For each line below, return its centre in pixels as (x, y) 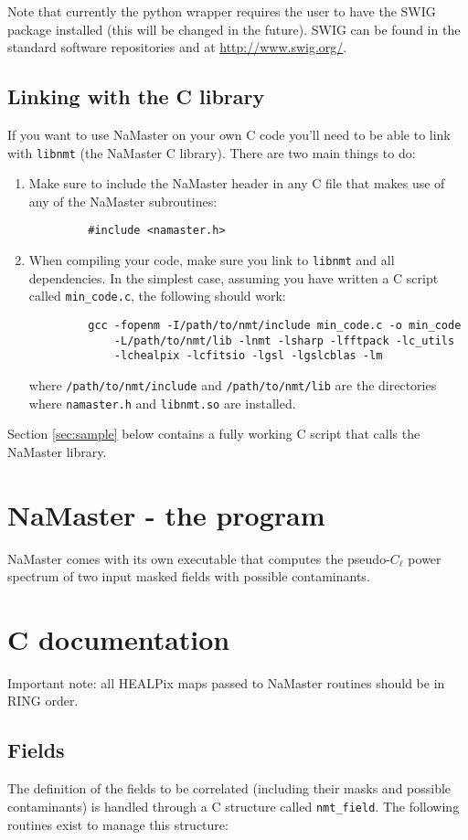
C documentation (119, 638)
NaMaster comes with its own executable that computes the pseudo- (199, 558)
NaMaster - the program (166, 514)
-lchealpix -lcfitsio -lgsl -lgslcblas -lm (248, 356)
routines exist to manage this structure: (118, 824)
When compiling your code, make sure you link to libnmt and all (212, 260)
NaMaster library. (57, 451)
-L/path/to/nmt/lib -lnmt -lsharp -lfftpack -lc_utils (284, 340)
